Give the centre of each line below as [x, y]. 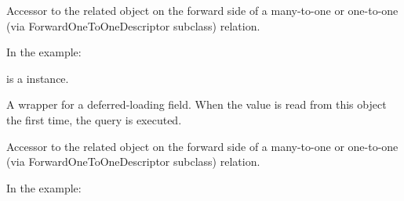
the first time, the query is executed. [94, 119]
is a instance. [38, 78]
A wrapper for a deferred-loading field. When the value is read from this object [197, 104]
